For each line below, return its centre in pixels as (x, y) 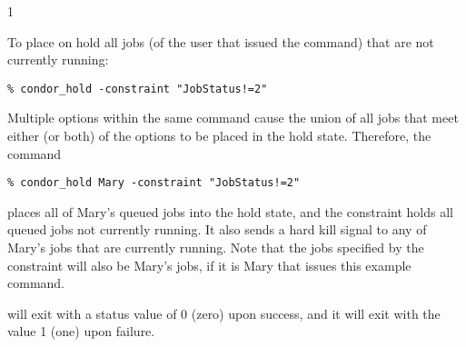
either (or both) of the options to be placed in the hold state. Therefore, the (219, 136)
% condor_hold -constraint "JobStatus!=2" (138, 89)
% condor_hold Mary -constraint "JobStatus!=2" (154, 183)
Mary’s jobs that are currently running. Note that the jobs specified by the (216, 248)
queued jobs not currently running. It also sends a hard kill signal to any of (217, 229)
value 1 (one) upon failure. (81, 331)
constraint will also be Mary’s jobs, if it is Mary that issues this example (209, 265)
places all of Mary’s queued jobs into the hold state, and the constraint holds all (230, 211)
